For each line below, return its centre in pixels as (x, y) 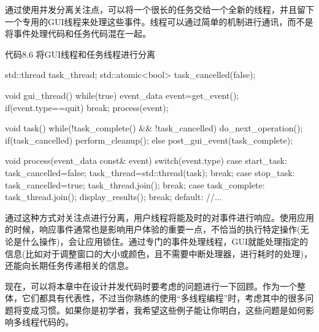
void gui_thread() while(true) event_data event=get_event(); (122, 95)
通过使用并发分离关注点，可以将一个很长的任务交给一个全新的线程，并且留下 (159, 9)
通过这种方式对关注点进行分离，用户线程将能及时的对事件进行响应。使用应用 (159, 217)
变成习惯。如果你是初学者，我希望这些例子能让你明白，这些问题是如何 (163, 310)
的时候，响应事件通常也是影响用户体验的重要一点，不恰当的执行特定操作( (153, 229)
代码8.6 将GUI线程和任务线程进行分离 (80, 54)
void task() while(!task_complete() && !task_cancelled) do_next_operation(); (154, 128)
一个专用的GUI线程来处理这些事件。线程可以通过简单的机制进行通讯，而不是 (159, 21)
